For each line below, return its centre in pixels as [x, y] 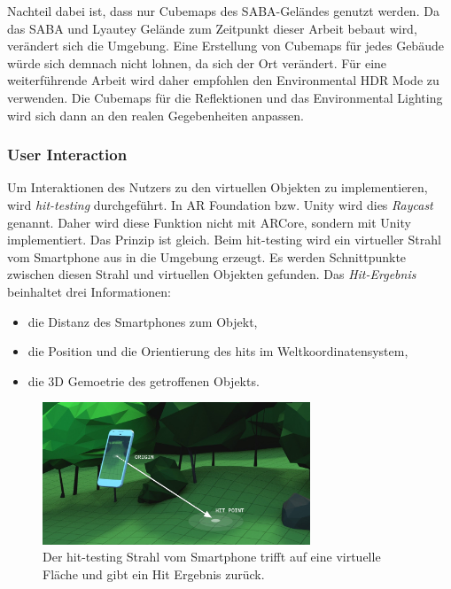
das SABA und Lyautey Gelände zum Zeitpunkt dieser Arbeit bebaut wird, [212, 28]
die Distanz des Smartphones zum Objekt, [143, 321]
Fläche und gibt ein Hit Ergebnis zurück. [154, 573]
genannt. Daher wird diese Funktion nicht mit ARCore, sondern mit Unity [209, 222]
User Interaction [67, 155]
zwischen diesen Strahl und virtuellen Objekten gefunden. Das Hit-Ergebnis [212, 274]
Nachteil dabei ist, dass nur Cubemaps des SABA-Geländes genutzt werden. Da [223, 11]
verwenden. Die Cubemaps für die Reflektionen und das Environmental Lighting [225, 97]
